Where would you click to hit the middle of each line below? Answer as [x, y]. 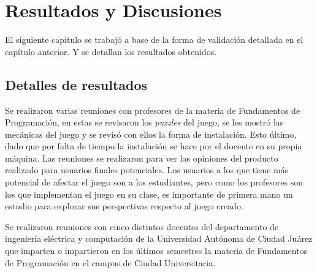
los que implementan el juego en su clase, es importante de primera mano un [149, 194]
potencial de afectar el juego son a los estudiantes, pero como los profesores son [154, 182]
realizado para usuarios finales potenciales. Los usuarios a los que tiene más [147, 170]
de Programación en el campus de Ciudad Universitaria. [110, 262]
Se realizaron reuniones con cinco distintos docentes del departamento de [142, 226]
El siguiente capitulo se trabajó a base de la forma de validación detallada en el [154, 39]
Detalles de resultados [76, 84]
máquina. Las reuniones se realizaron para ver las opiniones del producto [142, 158]
